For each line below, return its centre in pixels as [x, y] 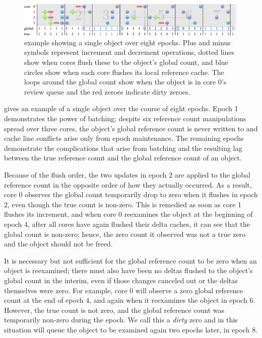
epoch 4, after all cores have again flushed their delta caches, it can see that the [127, 224]
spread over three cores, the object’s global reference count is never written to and [131, 128]
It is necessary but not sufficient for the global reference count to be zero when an [130, 260]
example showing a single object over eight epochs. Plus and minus [127, 42]
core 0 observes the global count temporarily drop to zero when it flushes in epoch [131, 194]
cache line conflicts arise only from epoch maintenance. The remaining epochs [124, 138]
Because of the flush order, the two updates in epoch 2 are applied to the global [127, 174]
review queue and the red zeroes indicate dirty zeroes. [107, 91]
